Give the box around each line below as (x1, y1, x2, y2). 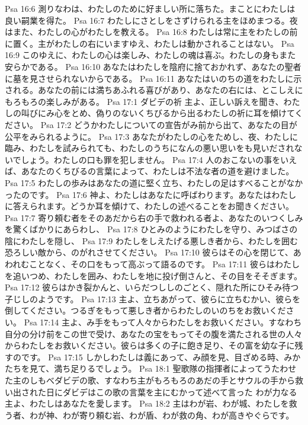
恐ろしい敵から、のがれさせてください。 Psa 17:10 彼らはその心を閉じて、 (5, 246, 293, 258)
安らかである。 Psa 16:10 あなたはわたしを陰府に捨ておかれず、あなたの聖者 (5, 60, 301, 72)
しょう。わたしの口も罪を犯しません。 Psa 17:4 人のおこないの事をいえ (21, 153, 297, 165)
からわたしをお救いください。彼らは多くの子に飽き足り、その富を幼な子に (5, 339, 295, 351)
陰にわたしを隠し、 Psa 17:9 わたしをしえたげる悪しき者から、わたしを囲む (5, 234, 298, 247)
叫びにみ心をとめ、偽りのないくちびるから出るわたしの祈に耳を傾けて (21, 107, 295, 119)
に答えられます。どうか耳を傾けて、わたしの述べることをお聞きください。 (5, 200, 294, 212)
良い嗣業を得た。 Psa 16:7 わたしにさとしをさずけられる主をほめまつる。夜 (5, 14, 298, 26)
